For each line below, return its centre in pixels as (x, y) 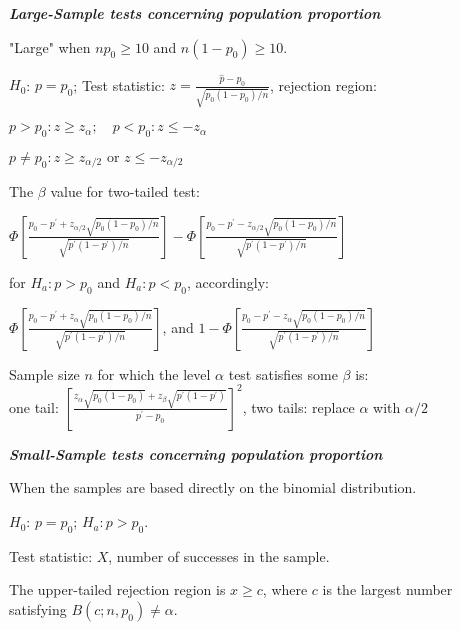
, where (285, 589)
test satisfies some (283, 373)
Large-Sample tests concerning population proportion (195, 13)
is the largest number (387, 589)
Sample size (44, 373)
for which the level (154, 373)
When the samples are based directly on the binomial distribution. (213, 487)
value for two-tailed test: (125, 191)
